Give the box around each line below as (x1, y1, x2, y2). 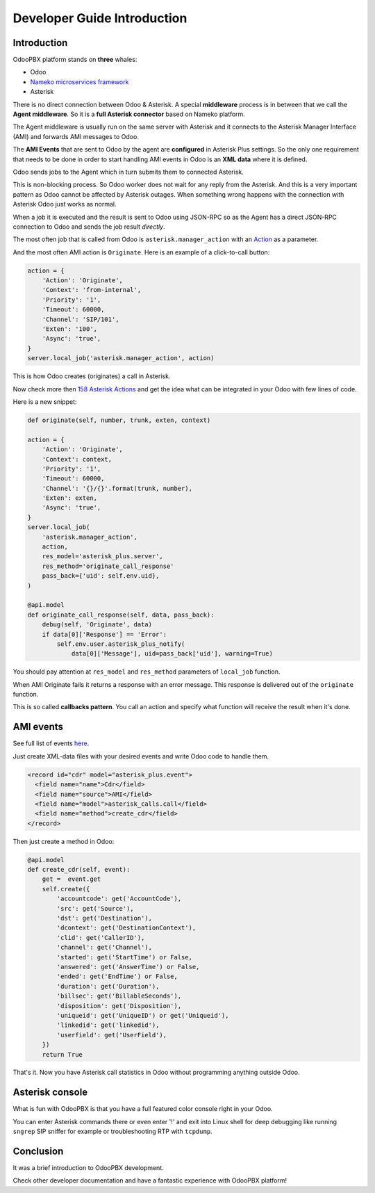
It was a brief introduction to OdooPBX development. (12, 1164, 164, 1172)
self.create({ (42, 885, 90, 893)
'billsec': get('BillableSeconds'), (56, 992, 182, 1000)
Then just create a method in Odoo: (12, 837, 115, 845)
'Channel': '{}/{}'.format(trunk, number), (42, 484, 192, 492)
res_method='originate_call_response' (42, 562, 174, 570)
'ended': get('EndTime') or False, (56, 973, 178, 980)
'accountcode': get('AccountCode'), (56, 895, 182, 903)
